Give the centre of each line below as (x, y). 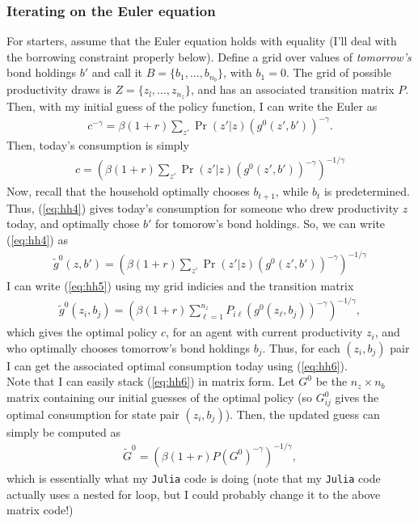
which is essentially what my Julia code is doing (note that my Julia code (194, 478)
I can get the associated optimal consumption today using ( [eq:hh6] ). (177, 365)
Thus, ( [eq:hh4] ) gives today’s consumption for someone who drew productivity (203, 207)
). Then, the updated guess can (302, 414)
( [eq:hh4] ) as (37, 240)
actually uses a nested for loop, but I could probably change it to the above (194, 494)
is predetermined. (367, 191)
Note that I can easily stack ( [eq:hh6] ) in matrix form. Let (151, 381)
